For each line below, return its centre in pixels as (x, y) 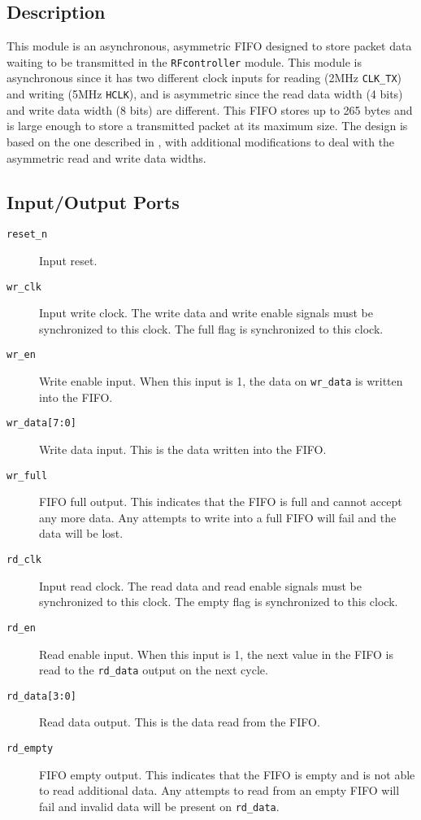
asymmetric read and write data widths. (106, 157)
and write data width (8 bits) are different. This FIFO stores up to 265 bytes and (210, 109)
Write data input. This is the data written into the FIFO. (183, 449)
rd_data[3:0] (41, 696)
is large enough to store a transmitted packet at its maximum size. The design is (207, 126)
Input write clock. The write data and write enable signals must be (206, 313)
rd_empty (30, 749)
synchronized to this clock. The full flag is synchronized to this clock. (211, 328)
